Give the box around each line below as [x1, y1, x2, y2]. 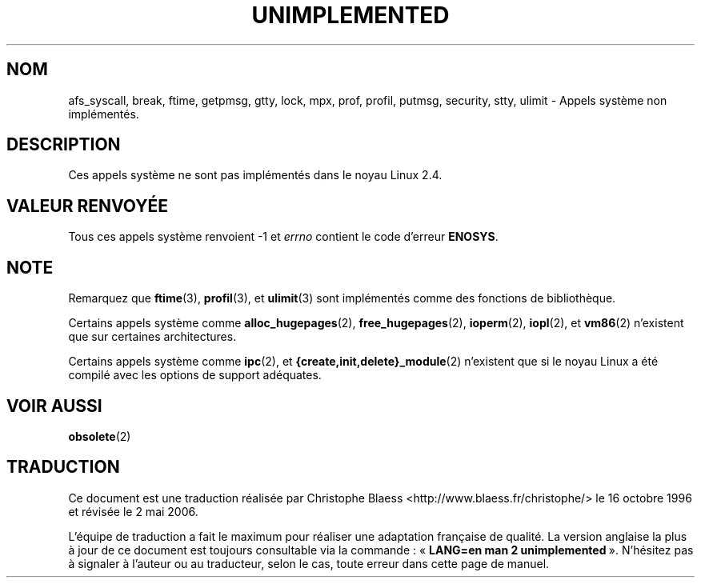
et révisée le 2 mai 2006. [68, 504, 198, 518]
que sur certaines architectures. [68, 330, 237, 344]
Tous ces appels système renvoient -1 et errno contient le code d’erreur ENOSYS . [68, 230, 499, 244]
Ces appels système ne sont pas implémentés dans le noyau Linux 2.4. [68, 168, 443, 182]
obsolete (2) [68, 429, 131, 443]
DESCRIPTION [6, 134, 121, 155]
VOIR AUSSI [6, 395, 102, 416]
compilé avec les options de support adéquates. [68, 368, 322, 382]
